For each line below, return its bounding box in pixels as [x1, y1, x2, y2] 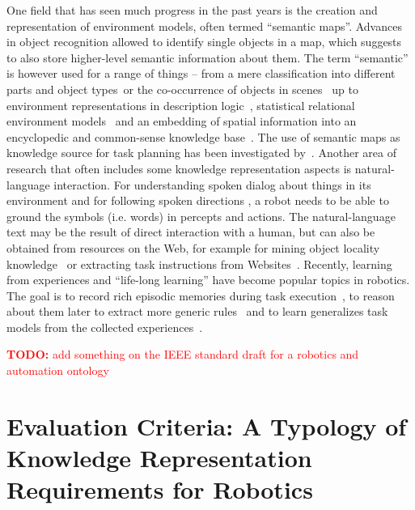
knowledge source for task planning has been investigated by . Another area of [6, 144, 396, 161]
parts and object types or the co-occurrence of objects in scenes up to [6, 80, 358, 97]
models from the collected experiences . [6, 318, 203, 335]
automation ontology [6, 362, 109, 379]
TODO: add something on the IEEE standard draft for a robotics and [6, 346, 359, 363]
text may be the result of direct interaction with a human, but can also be [6, 223, 375, 240]
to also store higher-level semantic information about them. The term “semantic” [6, 49, 409, 66]
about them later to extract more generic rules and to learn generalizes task [6, 303, 388, 320]
